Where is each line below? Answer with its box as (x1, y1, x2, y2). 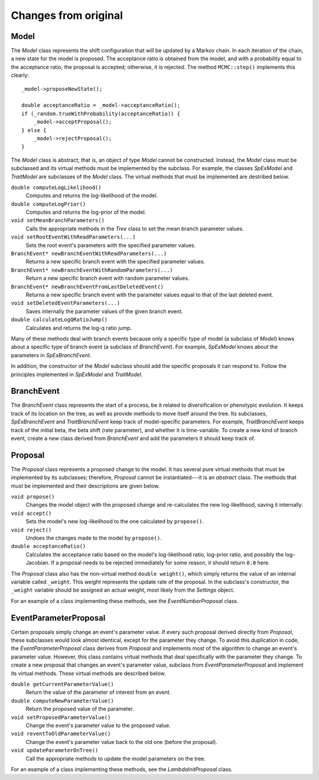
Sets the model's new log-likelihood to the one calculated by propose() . (25, 518, 204, 525)
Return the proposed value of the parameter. (25, 706, 134, 713)
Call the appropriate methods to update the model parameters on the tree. (25, 755, 206, 762)
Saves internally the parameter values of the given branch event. (25, 308, 183, 315)
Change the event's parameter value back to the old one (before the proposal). (25, 738, 218, 745)
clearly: (11, 71, 30, 79)
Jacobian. (25, 559, 50, 566)
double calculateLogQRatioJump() (11, 316, 108, 323)
